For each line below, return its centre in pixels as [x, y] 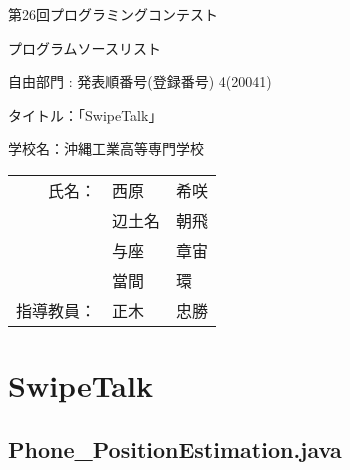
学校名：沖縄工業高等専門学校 [106, 148]
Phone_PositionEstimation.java [175, 448]
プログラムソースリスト [84, 47]
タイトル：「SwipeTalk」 [85, 114]
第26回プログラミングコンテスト [113, 14]
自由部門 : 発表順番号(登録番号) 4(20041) [140, 81]
